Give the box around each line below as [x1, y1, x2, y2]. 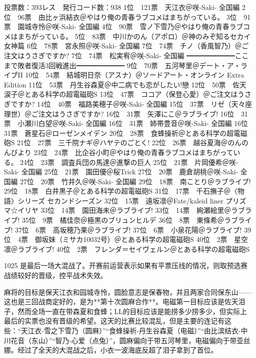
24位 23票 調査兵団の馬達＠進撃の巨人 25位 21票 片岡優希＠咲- [20, 157, 238, 167]
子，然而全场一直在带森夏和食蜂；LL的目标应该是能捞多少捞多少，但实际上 [4, 306, 247, 316]
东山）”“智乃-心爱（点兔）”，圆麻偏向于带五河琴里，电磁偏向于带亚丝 [31, 335, 251, 345]
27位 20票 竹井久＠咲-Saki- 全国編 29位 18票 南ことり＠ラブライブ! [20, 176, 251, 186]
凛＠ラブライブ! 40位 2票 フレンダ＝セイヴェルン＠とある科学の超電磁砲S [4, 243, 250, 254]
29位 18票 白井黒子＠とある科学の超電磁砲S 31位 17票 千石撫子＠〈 [4, 186, 238, 196]
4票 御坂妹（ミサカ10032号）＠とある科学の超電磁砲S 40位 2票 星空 [17, 234, 248, 244]
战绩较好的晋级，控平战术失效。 [4, 270, 107, 280]
